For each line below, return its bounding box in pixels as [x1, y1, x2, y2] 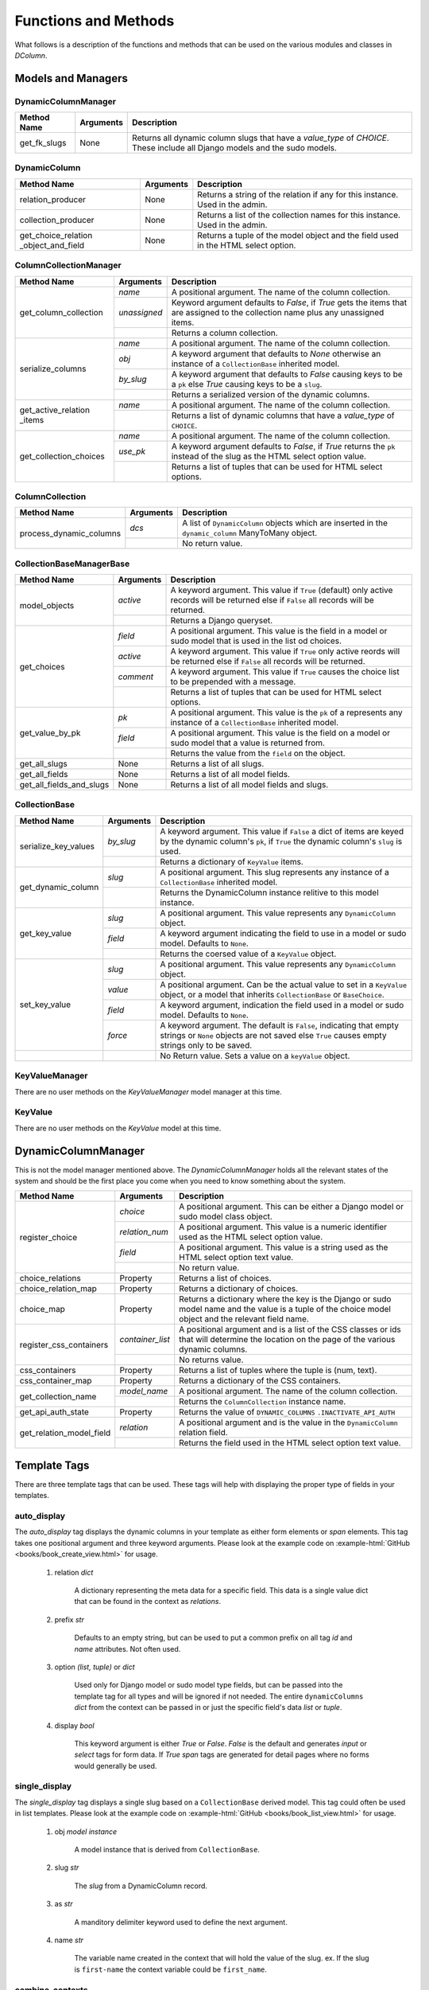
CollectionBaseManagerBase [14, 558, 130, 569]
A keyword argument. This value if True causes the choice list [170, 666, 400, 677]
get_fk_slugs [19, 138, 67, 149]
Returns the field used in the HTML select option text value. [179, 1438, 401, 1449]
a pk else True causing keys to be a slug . [171, 378, 323, 389]
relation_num [119, 1227, 168, 1238]
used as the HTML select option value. [179, 1231, 323, 1243]
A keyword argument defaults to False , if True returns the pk [171, 440, 396, 451]
